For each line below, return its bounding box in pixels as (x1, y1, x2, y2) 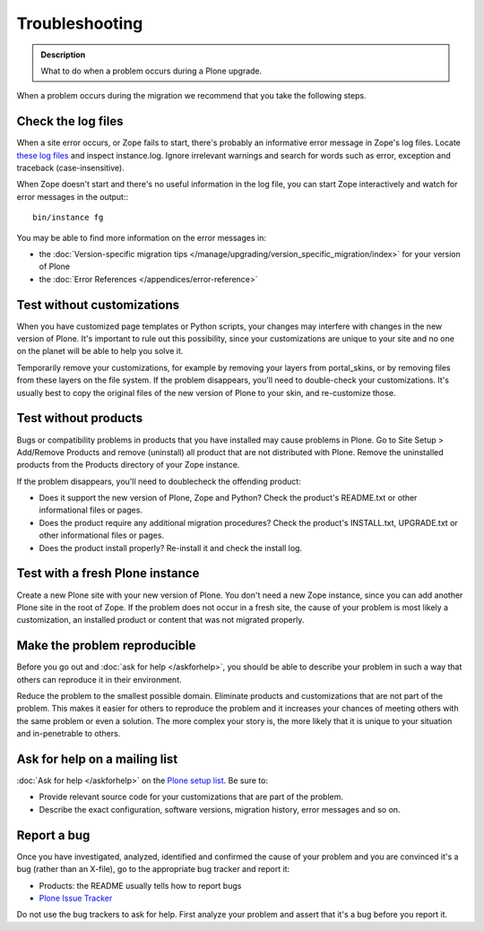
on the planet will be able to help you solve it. (16, 346, 184, 357)
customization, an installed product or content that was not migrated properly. (16, 615, 305, 625)
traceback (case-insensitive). (16, 162, 125, 174)
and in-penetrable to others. (16, 728, 121, 739)
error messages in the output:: (16, 191, 129, 202)
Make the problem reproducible (16, 638, 196, 653)
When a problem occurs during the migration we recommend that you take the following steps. (16, 91, 367, 101)
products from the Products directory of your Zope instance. (16, 460, 240, 470)
